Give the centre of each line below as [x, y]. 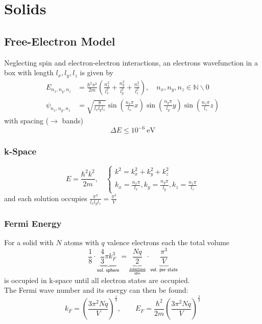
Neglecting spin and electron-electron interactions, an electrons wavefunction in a [131, 62]
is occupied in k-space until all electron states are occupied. [97, 280]
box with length [29, 72]
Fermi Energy [33, 223]
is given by [97, 72]
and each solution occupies [46, 198]
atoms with [81, 242]
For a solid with [29, 242]
